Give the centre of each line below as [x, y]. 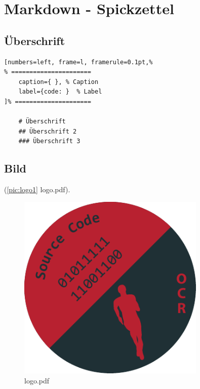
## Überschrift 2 [48, 131]
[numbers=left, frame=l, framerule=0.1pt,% [78, 62]
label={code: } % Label [60, 92]
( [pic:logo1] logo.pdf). [37, 189]
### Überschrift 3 [49, 141]
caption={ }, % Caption [58, 82]
